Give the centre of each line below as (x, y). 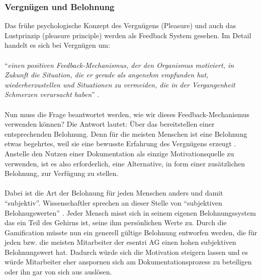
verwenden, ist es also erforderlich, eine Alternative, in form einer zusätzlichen (125, 163)
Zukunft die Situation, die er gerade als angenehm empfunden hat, (107, 75)
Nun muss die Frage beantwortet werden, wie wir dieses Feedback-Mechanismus (127, 114)
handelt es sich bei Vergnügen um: (57, 45)
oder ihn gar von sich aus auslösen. (58, 272)
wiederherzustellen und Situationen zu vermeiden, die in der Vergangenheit (120, 84)
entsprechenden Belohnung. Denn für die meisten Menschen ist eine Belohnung (126, 133)
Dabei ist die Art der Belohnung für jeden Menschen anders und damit (114, 193)
